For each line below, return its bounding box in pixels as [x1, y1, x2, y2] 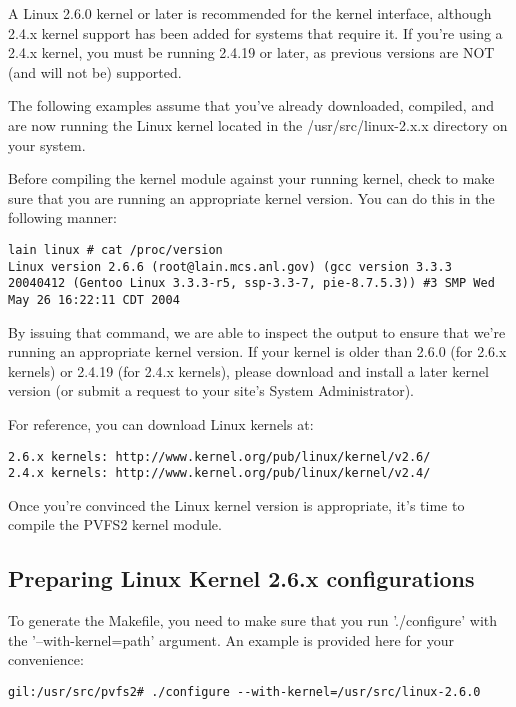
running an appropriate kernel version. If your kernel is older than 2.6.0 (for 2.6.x [8, 341, 507, 362]
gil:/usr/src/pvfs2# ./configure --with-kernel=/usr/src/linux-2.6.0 [8, 685, 481, 700]
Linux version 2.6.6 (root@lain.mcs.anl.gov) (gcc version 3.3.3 [8, 259, 452, 274]
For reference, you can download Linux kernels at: [8, 413, 314, 434]
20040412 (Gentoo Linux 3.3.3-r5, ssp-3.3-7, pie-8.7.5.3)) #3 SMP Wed [8, 276, 495, 291]
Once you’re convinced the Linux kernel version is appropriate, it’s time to [8, 494, 465, 515]
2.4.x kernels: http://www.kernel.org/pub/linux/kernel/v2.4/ [8, 466, 431, 481]
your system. [8, 134, 86, 155]
